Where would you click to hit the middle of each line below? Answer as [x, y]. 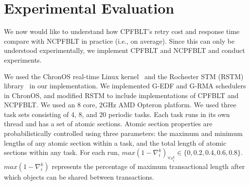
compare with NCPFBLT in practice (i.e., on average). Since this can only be [119, 41]
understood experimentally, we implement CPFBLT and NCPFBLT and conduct [125, 50]
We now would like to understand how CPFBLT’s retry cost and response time [122, 31]
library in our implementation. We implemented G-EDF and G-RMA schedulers [125, 86]
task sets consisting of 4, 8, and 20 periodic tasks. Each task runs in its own [117, 114]
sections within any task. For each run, [62, 152]
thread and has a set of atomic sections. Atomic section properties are [108, 124]
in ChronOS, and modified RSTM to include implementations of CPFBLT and [121, 95]
